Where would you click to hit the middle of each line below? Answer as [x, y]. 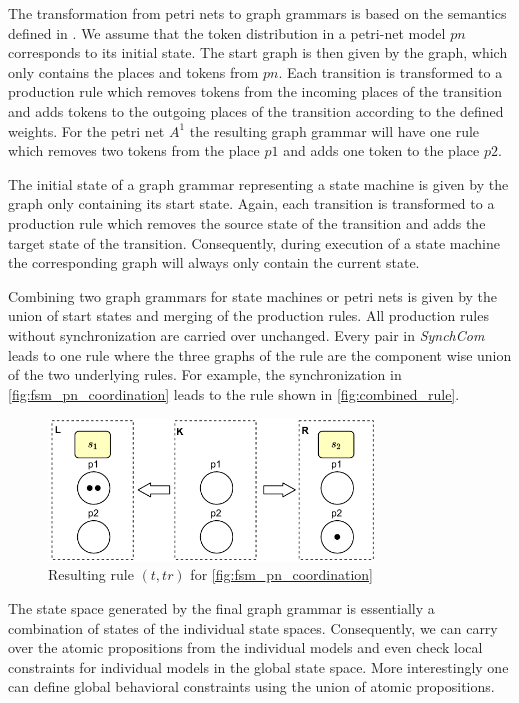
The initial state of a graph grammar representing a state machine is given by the [258, 183]
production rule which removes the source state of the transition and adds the [247, 222]
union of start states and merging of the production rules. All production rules [248, 315]
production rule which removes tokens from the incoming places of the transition [255, 91]
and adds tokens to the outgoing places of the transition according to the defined [256, 110]
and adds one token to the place [381, 150]
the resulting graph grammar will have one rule [334, 130]
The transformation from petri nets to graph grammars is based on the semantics [257, 13]
